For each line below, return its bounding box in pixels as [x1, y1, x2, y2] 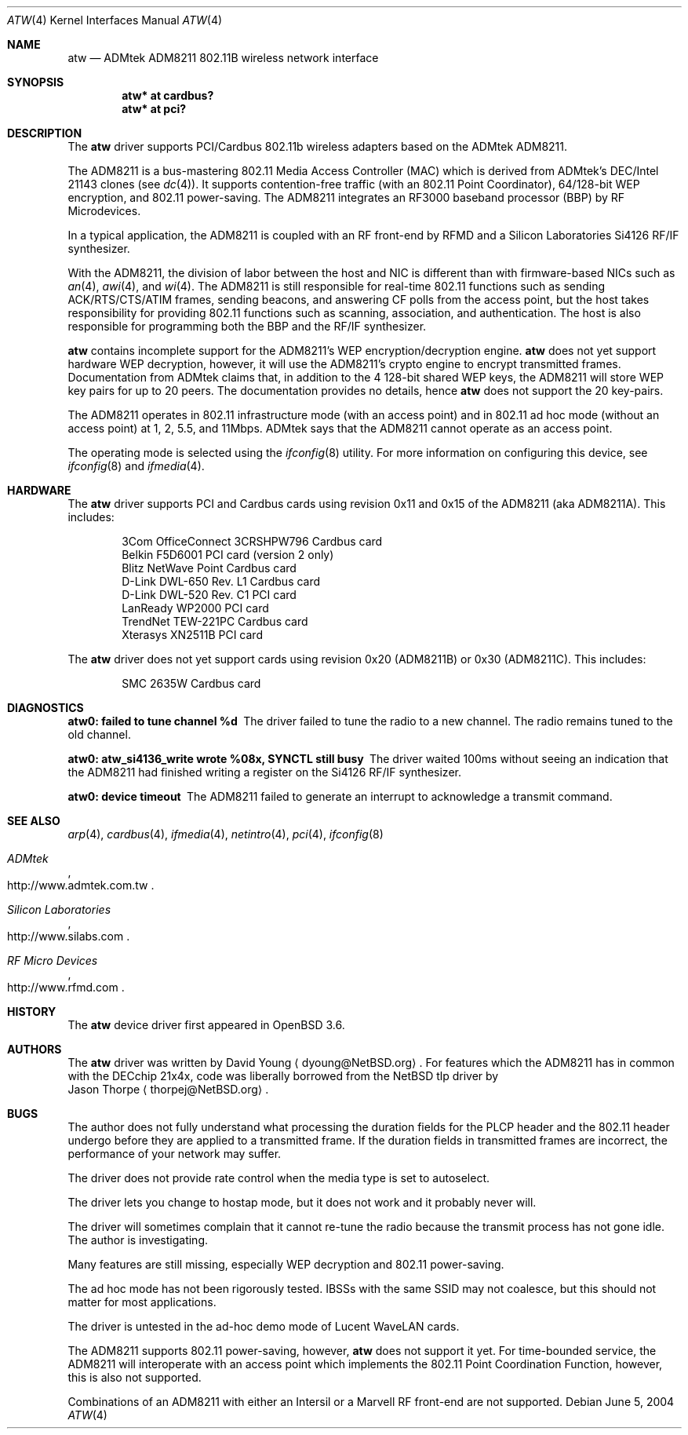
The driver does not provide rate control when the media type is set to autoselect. [67, 1171, 490, 1185]
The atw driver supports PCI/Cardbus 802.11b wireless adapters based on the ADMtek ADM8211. [67, 140, 568, 153]
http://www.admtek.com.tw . [7, 878, 155, 892]
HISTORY [7, 1005, 56, 1018]
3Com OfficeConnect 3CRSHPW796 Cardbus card [122, 535, 383, 548]
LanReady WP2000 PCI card [122, 601, 269, 615]
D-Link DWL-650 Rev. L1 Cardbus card [122, 575, 321, 588]
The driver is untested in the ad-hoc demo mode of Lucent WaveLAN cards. [67, 1320, 460, 1333]
